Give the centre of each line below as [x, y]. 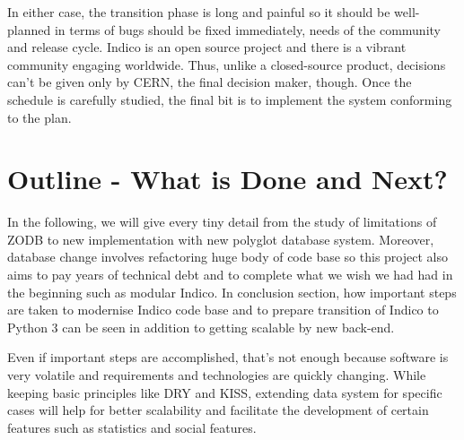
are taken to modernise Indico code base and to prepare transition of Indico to [223, 310]
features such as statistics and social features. [132, 427]
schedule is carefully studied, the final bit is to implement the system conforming [230, 99]
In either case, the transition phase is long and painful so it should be [199, 12]
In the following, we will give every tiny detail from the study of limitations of [222, 222]
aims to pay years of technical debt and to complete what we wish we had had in [230, 275]
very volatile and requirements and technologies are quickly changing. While [217, 375]
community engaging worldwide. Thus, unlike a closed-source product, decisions [227, 64]
